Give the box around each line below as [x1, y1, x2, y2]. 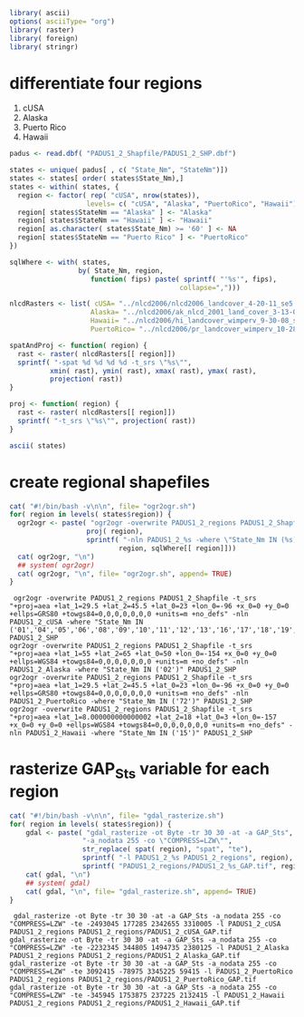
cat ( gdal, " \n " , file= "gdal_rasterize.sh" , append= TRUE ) [25, 886, 257, 896]
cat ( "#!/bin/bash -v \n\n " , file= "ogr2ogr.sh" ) [9, 501, 196, 511]
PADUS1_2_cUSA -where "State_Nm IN [9, 617, 144, 627]
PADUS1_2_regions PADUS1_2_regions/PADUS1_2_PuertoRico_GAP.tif [9, 975, 257, 984]
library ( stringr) [9, 42, 79, 52]
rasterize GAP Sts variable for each [9, 759, 270, 783]
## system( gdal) [25, 878, 91, 887]
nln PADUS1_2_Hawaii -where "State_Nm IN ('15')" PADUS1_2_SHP [9, 729, 253, 738]
